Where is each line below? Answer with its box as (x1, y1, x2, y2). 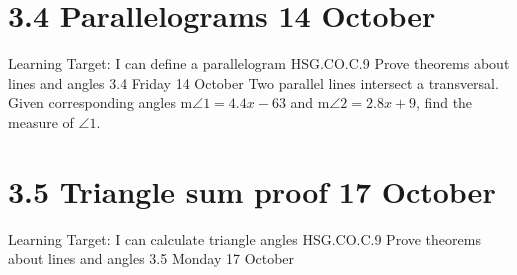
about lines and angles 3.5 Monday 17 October (8, 248, 295, 269)
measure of (8, 111, 74, 132)
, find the (416, 92, 473, 113)
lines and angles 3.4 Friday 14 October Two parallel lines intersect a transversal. (8, 72, 499, 93)
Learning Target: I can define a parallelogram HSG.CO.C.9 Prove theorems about (8, 53, 510, 74)
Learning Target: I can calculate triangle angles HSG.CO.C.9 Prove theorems (8, 228, 481, 249)
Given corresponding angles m (8, 92, 193, 113)
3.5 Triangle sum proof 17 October (8, 170, 496, 211)
